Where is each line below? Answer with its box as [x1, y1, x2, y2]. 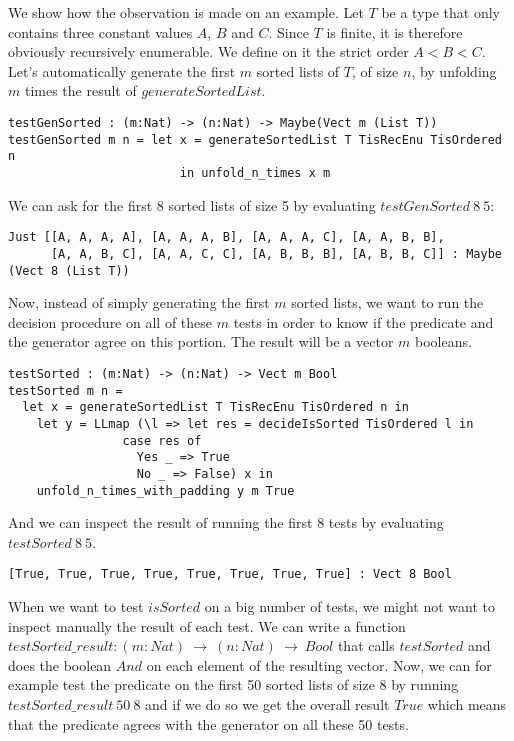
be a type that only [381, 2, 501, 22]
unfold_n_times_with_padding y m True [36, 483, 295, 498]
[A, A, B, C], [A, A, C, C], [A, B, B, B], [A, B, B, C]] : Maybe [50, 246, 502, 261]
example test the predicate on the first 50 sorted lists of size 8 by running [8, 674, 459, 695]
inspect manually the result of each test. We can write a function [8, 615, 406, 636]
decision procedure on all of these [8, 311, 213, 332]
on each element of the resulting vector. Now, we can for [146, 654, 492, 675]
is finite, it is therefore [326, 21, 463, 42]
